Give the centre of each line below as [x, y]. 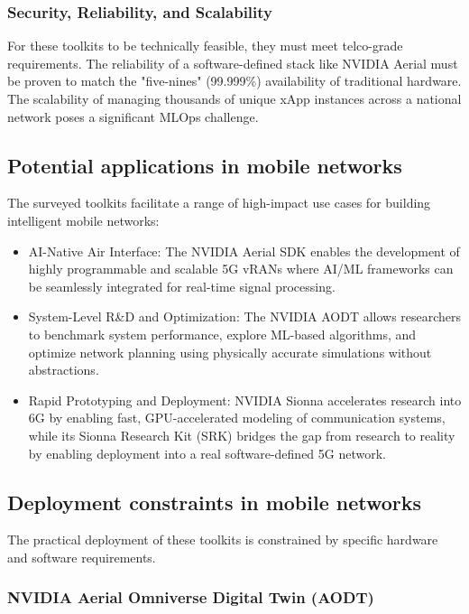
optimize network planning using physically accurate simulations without [230, 352]
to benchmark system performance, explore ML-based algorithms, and [222, 334]
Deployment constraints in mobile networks [215, 502]
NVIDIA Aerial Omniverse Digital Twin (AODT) [191, 597]
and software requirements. [82, 557]
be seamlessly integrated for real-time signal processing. [182, 286]
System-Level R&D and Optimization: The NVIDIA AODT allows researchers [245, 316]
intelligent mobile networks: [83, 220]
